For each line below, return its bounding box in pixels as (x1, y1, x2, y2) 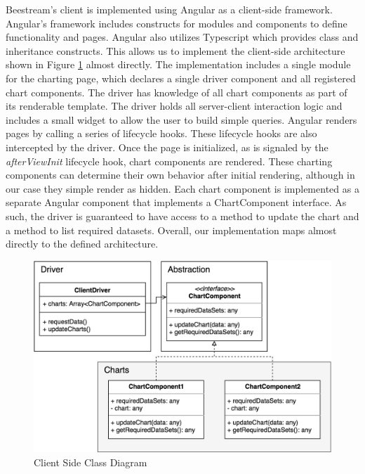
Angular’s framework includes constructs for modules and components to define (6, 15, 347, 30)
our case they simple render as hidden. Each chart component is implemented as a (6, 181, 359, 196)
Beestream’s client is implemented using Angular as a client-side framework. (6, 2, 333, 16)
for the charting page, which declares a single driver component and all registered (6, 70, 356, 85)
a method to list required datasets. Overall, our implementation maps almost (6, 222, 337, 237)
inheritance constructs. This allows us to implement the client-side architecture (6, 43, 345, 58)
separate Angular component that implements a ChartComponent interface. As (6, 195, 347, 210)
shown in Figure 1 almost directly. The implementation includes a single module (6, 57, 351, 72)
